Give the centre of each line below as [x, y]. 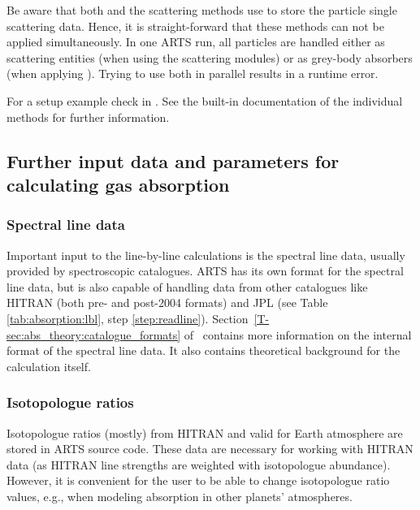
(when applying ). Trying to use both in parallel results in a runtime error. [193, 73]
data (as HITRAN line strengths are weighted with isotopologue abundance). [199, 464]
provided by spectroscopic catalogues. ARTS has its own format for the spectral [205, 271]
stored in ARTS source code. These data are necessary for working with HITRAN [210, 449]
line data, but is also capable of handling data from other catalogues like [187, 286]
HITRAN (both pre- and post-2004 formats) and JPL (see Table [167, 303]
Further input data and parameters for [173, 160]
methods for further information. [88, 117]
